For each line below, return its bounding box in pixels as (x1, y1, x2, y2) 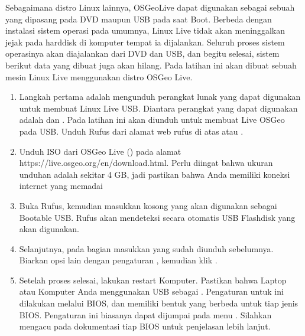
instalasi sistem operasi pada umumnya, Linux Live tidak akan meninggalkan (5, 24, 285, 37)
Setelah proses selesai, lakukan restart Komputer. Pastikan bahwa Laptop (19, 273, 287, 286)
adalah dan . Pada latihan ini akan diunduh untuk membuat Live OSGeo (19, 113, 285, 126)
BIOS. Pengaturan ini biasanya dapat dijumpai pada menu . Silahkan (19, 308, 272, 321)
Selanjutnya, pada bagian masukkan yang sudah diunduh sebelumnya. (19, 242, 274, 255)
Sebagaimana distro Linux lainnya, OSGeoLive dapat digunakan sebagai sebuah (5, 1, 295, 13)
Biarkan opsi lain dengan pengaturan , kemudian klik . (19, 254, 218, 266)
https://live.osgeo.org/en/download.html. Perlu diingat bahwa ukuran (19, 156, 273, 169)
